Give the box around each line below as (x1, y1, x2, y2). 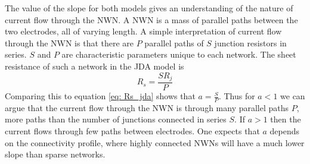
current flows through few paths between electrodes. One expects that (5, 125, 260, 137)
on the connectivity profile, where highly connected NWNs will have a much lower (5, 136, 305, 149)
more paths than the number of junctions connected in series (5, 113, 227, 125)
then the (270, 113, 301, 125)
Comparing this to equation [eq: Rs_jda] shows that (5, 90, 196, 102)
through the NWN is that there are (5, 36, 134, 49)
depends (269, 125, 300, 137)
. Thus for (218, 90, 255, 102)
